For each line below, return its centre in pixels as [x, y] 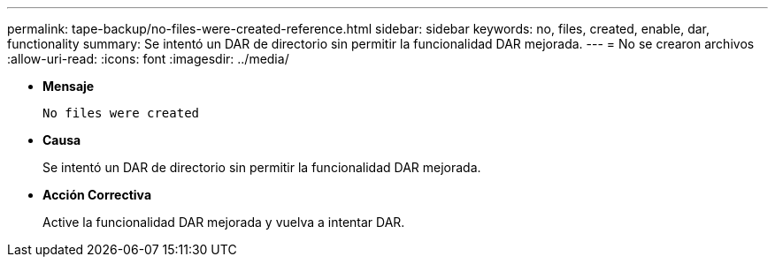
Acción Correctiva [97, 195]
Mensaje [69, 86]
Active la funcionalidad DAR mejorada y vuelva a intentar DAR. [224, 222]
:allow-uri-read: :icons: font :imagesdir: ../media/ [148, 59]
